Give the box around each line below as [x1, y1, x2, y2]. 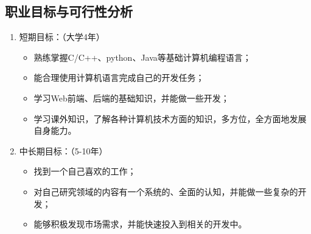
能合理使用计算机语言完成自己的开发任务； [33, 71, 204, 84]
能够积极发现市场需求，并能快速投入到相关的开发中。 [33, 218, 247, 230]
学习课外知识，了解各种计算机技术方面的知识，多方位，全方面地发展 [33, 112, 307, 125]
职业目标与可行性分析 [5, 2, 133, 21]
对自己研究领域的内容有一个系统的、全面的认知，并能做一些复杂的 [33, 185, 298, 198]
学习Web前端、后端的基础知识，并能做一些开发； [33, 91, 229, 104]
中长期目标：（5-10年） [19, 144, 108, 157]
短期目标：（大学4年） [19, 30, 105, 43]
